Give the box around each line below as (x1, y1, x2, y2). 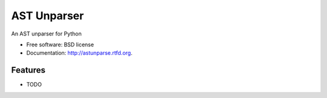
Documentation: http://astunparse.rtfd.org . (26, 49, 133, 57)
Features (11, 65, 45, 75)
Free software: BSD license (26, 41, 94, 48)
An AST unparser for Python (11, 30, 82, 37)
